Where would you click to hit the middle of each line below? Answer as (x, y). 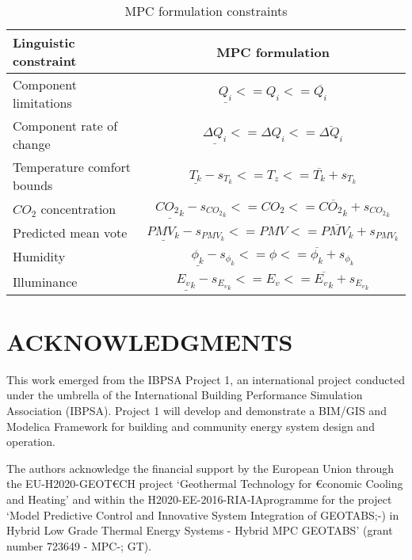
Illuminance (45, 281)
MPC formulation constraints (206, 11)
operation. (31, 442)
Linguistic (44, 42)
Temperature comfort (72, 167)
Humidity (39, 257)
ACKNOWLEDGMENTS (150, 341)
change (32, 144)
